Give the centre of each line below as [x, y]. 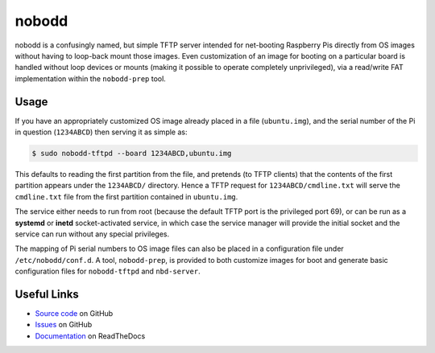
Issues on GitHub [64, 325]
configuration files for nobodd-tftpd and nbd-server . [108, 271]
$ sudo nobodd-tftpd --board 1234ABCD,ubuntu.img [132, 153]
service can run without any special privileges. [92, 234]
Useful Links [47, 294]
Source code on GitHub [74, 314]
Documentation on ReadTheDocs [90, 336]
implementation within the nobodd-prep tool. [91, 78]
